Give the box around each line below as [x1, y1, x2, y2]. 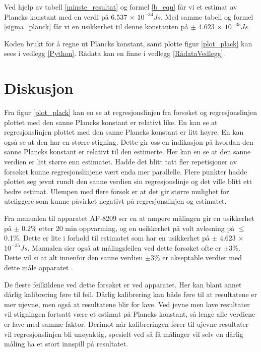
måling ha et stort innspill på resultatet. [4, 338, 128, 349]
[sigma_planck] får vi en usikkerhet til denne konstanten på [4, 21, 188, 32]
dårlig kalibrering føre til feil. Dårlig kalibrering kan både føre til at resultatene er [4, 289, 257, 300]
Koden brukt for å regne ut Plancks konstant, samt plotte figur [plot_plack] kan [4, 38, 252, 48]
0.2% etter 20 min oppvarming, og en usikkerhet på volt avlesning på [22, 222, 235, 233]
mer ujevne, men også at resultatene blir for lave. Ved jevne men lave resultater [4, 299, 250, 309]
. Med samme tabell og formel [161, 11, 253, 22]
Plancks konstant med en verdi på [4, 11, 109, 22]
